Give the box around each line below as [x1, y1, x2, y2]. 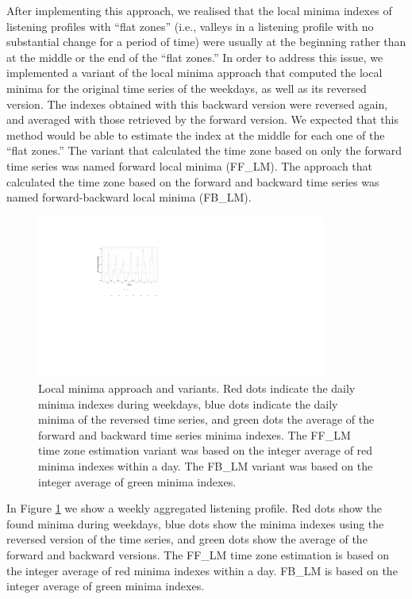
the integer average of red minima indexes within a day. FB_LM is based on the [6, 562, 398, 578]
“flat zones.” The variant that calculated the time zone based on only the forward [6, 142, 402, 159]
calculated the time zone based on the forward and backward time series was [6, 173, 379, 190]
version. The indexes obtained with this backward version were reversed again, [6, 95, 388, 112]
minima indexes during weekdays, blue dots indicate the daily [38, 395, 338, 412]
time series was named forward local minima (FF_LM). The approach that [6, 157, 373, 174]
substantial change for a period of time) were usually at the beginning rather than [6, 33, 406, 50]
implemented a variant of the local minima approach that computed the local [6, 64, 383, 81]
